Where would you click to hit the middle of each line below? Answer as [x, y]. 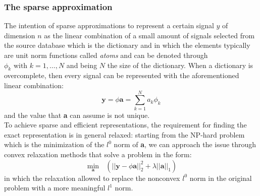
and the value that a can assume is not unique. [77, 115]
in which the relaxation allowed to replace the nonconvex [92, 178]
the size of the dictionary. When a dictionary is [180, 65]
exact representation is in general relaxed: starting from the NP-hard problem [124, 134]
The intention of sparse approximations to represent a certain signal [109, 25]
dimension [20, 35]
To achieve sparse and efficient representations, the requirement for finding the [125, 125]
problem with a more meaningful [55, 188]
